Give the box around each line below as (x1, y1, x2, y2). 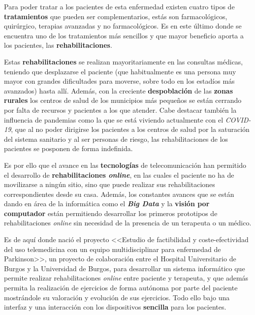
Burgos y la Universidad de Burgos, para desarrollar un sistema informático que (4, 263, 245, 273)
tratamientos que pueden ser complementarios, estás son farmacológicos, (4, 11, 227, 21)
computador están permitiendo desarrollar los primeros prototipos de (4, 208, 218, 218)
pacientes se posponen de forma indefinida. (4, 143, 133, 154)
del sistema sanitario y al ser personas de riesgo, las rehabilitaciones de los (4, 133, 228, 144)
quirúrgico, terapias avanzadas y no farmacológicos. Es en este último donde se (4, 21, 242, 31)
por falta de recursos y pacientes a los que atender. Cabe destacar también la (4, 104, 237, 115)
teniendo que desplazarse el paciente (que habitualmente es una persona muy (4, 66, 236, 76)
